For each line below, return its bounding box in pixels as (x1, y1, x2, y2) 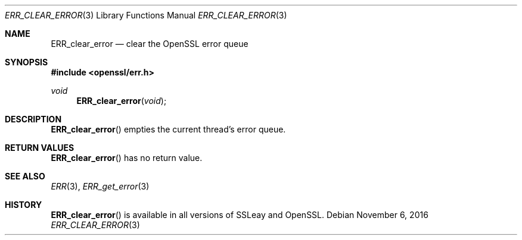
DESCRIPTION (5, 114, 62, 124)
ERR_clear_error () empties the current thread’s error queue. (51, 124, 286, 134)
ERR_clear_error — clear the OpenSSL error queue (51, 39, 248, 49)
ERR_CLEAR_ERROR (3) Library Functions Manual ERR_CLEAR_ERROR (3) (5, 10, 287, 20)
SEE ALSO (5, 171, 45, 181)
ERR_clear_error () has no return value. (51, 153, 203, 163)
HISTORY (5, 200, 42, 210)
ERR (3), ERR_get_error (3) (51, 181, 150, 191)
